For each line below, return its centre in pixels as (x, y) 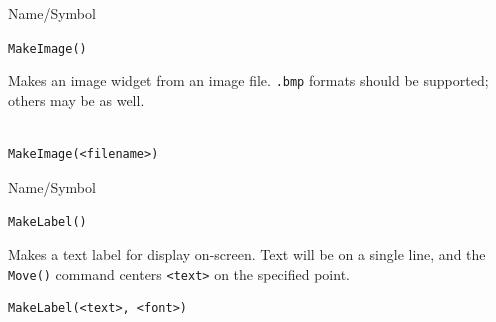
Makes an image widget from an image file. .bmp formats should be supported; (248, 80)
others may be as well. (76, 99)
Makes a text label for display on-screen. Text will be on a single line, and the (247, 253)
